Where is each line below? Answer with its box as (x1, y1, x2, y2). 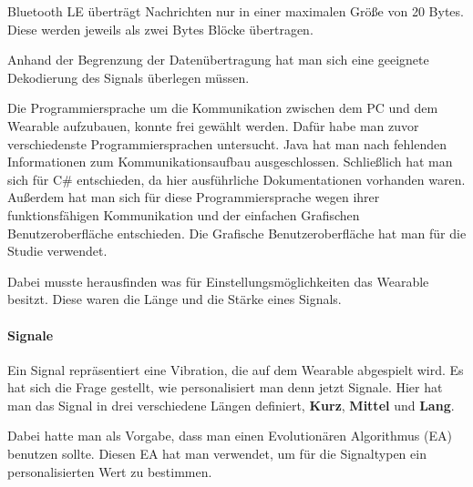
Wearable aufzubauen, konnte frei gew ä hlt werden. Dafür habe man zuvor (7, 116, 419, 135)
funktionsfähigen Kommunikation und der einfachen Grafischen (7, 205, 360, 224)
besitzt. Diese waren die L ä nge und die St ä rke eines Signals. (7, 289, 342, 309)
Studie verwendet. (7, 241, 108, 260)
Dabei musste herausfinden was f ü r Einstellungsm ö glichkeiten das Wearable (7, 271, 429, 290)
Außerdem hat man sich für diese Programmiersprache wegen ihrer (7, 188, 380, 207)
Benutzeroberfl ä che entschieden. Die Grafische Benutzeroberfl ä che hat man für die (7, 223, 467, 242)
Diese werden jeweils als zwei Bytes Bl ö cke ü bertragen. (7, 19, 314, 38)
